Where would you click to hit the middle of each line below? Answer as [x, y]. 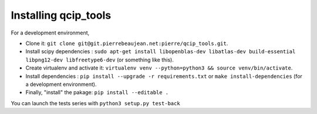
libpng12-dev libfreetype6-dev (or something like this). [100, 60]
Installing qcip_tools [61, 15]
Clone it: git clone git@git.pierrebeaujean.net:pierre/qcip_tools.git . [127, 43]
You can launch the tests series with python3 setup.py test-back [95, 103]
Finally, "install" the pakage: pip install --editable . [97, 92]
